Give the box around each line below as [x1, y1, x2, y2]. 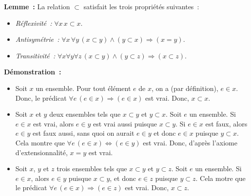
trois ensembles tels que [57, 163, 127, 174]
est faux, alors [205, 118, 248, 128]
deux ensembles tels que [49, 109, 121, 119]
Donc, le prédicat [15, 92, 67, 103]
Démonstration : [4, 67, 61, 77]
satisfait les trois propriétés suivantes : [83, 1, 199, 11]
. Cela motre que [195, 173, 246, 183]
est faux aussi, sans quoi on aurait [32, 128, 135, 138]
